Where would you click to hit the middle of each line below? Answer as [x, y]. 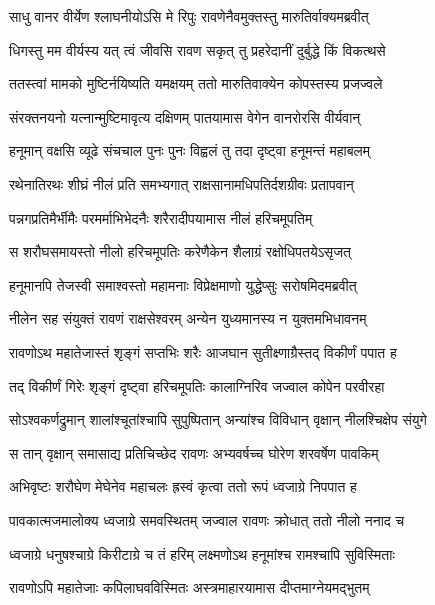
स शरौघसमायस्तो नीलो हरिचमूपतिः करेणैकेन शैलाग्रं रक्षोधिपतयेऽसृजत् [180, 251]
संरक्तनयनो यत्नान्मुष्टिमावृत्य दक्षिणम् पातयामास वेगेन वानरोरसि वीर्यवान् [185, 116]
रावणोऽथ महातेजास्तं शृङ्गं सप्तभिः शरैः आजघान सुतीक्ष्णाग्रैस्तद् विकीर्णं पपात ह [203, 351]
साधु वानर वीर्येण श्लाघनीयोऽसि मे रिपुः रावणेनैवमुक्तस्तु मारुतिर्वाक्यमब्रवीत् [189, 16]
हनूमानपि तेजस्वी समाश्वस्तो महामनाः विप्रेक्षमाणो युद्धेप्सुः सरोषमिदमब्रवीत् [183, 284]
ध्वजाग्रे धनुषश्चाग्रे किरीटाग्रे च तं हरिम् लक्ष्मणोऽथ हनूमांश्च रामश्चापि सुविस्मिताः [202, 553]
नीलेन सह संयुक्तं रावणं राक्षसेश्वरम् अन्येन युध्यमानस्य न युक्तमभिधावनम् [188, 318]
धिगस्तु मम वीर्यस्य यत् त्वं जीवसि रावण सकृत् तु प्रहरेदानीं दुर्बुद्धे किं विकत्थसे [197, 49]
